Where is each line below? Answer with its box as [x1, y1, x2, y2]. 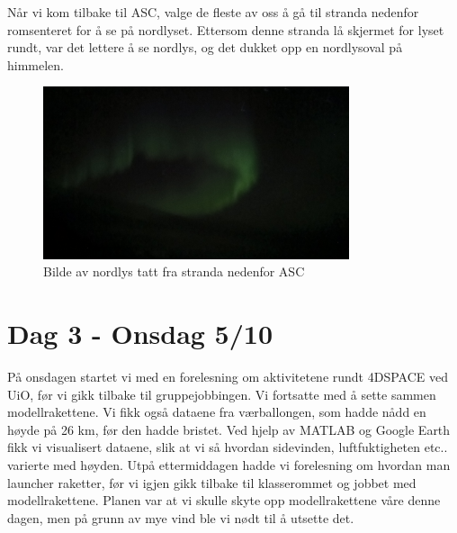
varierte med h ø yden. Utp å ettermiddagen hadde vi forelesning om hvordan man [7, 455, 451, 474]
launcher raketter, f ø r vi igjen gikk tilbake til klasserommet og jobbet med [7, 473, 417, 492]
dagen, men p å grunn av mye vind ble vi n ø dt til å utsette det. [7, 508, 354, 527]
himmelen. [7, 55, 64, 74]
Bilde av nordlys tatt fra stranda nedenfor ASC [43, 262, 305, 281]
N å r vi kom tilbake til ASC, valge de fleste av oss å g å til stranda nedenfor [7, 3, 419, 21]
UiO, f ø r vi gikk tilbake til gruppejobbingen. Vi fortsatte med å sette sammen [7, 384, 436, 403]
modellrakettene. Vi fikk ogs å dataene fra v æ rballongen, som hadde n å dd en [7, 402, 426, 421]
